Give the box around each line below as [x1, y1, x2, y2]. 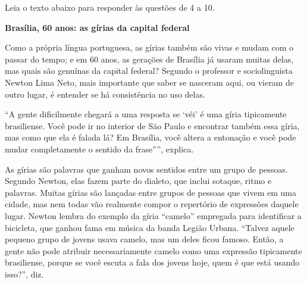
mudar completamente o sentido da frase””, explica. [5, 142, 194, 155]
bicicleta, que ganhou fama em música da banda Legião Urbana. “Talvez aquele [5, 221, 295, 233]
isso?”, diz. [5, 267, 44, 280]
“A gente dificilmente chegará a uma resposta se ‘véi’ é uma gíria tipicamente [5, 108, 287, 120]
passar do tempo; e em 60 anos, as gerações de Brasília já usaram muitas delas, [5, 52, 294, 65]
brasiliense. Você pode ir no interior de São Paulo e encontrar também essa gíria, [5, 119, 300, 132]
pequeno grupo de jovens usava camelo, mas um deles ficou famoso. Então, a [5, 233, 284, 245]
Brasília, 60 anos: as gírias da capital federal [5, 21, 190, 33]
